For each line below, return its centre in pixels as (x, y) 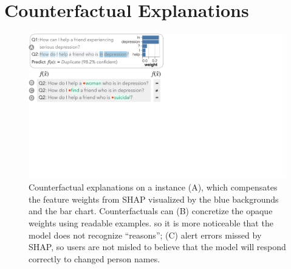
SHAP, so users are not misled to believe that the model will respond (157, 247)
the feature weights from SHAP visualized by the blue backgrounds (154, 199)
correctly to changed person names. (94, 258)
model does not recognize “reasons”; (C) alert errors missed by (145, 235)
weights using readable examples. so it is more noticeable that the (151, 223)
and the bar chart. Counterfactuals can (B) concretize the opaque (151, 211)
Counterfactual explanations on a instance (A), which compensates (153, 187)
